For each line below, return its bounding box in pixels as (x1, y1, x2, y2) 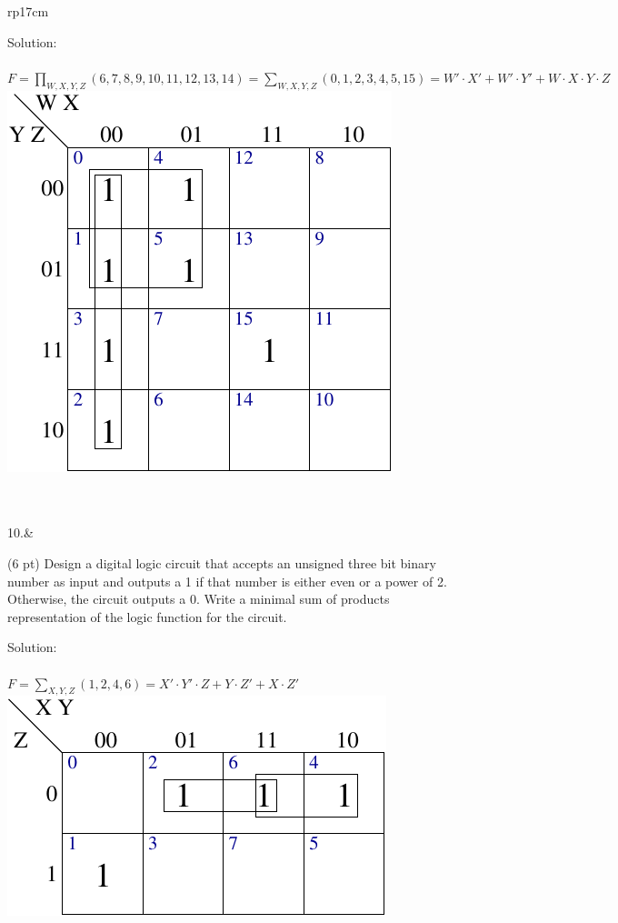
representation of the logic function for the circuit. (7, 607, 287, 626)
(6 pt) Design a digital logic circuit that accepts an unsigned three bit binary (7, 553, 436, 572)
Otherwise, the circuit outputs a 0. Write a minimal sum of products (7, 589, 390, 608)
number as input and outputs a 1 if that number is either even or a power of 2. (7, 571, 447, 590)
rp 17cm (7, 2, 49, 20)
